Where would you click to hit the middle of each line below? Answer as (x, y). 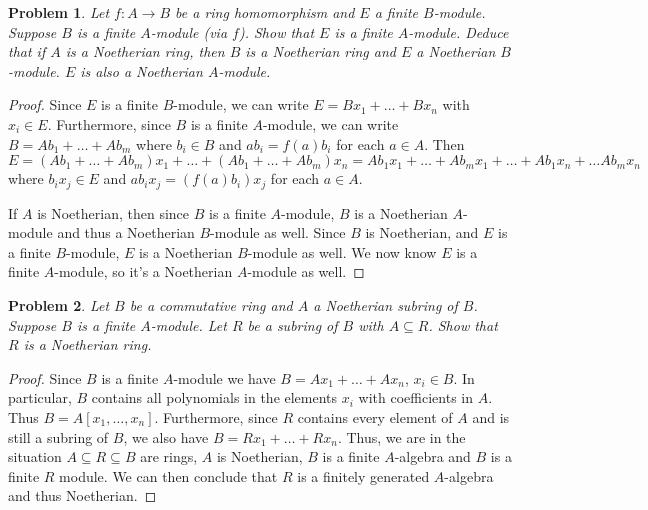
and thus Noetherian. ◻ (82, 495)
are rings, (169, 456)
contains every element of (375, 416)
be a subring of (292, 324)
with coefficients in (415, 397)
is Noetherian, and (422, 232)
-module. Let (188, 324)
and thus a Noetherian (126, 232)
